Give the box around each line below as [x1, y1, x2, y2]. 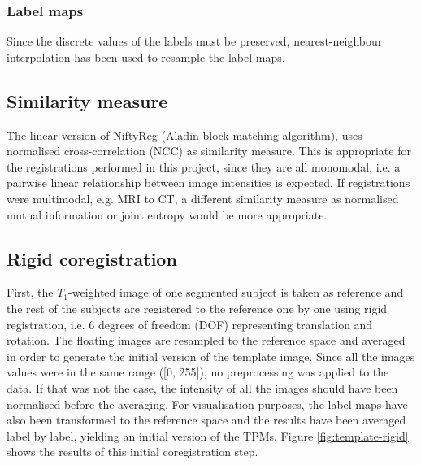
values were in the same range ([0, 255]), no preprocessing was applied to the [7, 363, 389, 380]
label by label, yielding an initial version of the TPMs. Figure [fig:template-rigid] [7, 427, 409, 444]
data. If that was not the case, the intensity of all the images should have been [7, 379, 398, 396]
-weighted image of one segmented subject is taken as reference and [68, 284, 404, 301]
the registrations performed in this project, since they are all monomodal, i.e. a [7, 158, 401, 175]
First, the [7, 284, 54, 301]
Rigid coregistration [7, 246, 177, 271]
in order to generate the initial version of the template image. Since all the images [7, 347, 415, 364]
